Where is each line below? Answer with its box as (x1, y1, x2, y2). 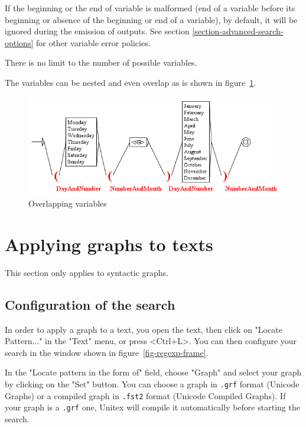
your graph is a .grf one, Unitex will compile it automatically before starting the (5, 401, 300, 413)
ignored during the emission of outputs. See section (5, 25, 190, 37)
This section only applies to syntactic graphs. (5, 266, 168, 278)
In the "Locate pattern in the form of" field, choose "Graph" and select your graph (5, 366, 302, 378)
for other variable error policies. (35, 36, 151, 49)
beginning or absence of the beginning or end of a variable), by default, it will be (5, 13, 298, 25)
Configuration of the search (5, 295, 175, 313)
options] (5, 36, 34, 49)
